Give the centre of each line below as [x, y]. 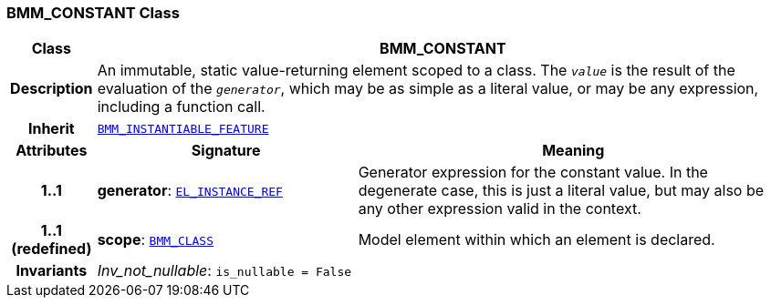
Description [52, 89]
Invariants [52, 271]
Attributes [52, 151]
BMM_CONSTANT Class [93, 13]
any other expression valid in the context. [500, 209]
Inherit [51, 129]
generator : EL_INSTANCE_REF [190, 191]
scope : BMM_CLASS [156, 240]
